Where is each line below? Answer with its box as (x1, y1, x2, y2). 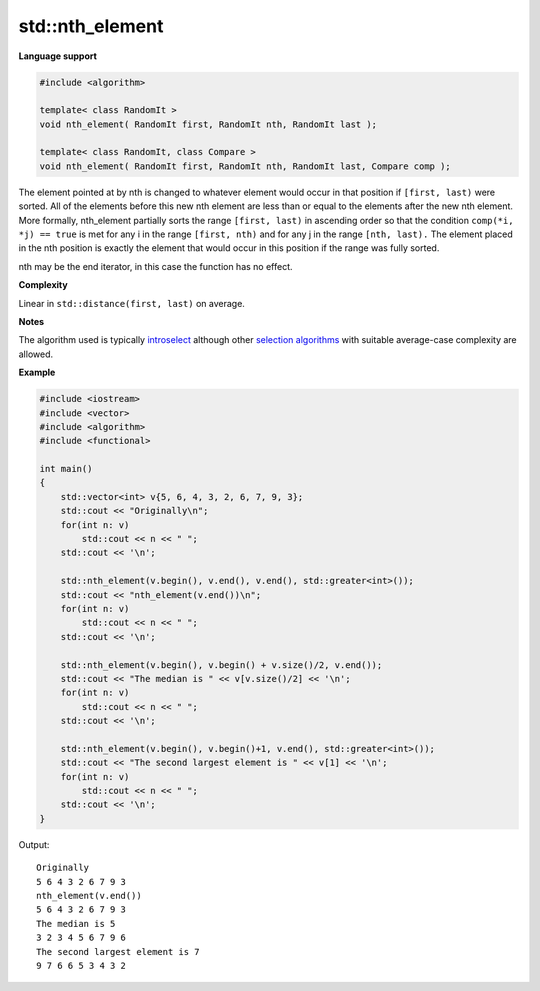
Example (18, 366, 56, 379)
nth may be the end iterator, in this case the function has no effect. (18, 260, 294, 272)
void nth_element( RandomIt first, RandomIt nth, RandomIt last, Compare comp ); (39, 160, 452, 172)
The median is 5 (36, 918, 116, 929)
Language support (18, 50, 97, 62)
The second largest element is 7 (36, 946, 200, 957)
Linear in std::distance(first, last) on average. (18, 297, 245, 309)
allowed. (18, 348, 54, 360)
